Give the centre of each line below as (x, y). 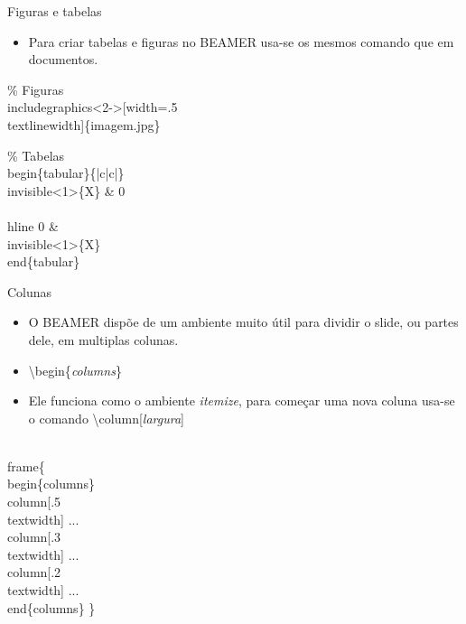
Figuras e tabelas (55, 11)
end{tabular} (44, 261)
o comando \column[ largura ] (106, 418)
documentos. (63, 59)
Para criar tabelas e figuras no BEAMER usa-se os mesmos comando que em (241, 41)
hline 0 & (33, 225)
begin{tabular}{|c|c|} (66, 173)
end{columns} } (51, 607)
